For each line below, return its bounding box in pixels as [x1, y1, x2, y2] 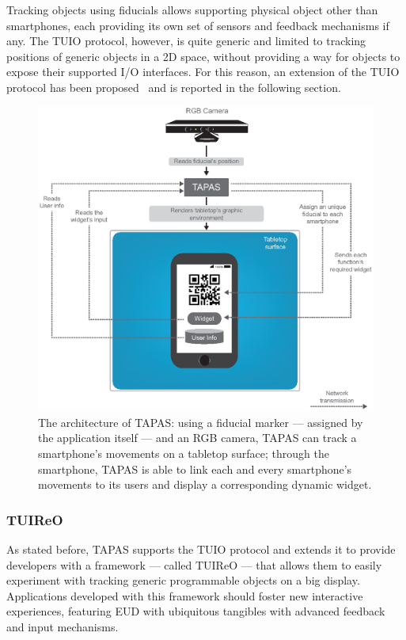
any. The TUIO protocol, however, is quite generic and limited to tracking [6, 32, 366, 49]
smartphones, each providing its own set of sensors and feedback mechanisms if [6, 17, 389, 33]
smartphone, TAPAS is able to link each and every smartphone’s [38, 460, 352, 477]
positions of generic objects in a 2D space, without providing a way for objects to [6, 48, 400, 64]
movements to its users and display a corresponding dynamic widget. [38, 476, 372, 493]
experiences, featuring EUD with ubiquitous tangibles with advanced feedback [6, 603, 385, 619]
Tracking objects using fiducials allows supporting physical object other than [6, 2, 378, 17]
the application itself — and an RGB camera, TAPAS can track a [38, 429, 357, 446]
